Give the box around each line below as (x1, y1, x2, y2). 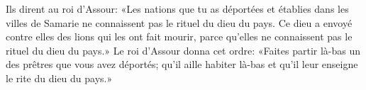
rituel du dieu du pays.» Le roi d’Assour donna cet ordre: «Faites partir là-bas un (6, 43, 361, 57)
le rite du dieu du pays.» (6, 70, 113, 85)
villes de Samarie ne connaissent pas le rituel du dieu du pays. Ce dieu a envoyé (6, 15, 353, 30)
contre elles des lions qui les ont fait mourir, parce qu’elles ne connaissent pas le (6, 29, 353, 44)
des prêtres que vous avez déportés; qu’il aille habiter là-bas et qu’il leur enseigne (6, 57, 358, 72)
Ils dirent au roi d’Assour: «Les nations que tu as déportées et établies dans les (6, 1, 349, 16)
